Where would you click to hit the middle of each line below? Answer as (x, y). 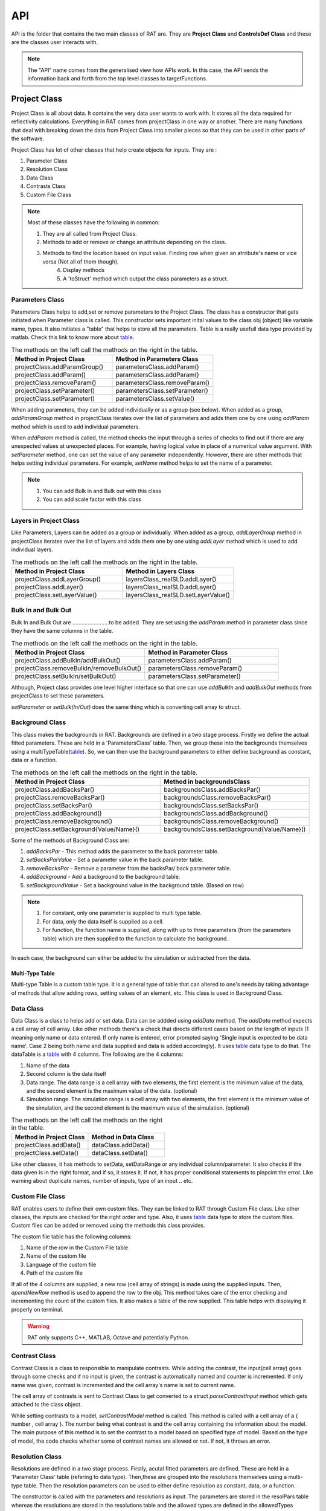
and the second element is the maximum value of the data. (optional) (112, 1091)
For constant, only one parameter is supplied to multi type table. (122, 913)
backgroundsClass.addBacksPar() (212, 789)
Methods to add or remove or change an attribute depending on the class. (134, 242)
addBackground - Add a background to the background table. (103, 877)
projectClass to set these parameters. (58, 696)
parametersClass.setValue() (155, 398)
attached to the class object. (46, 1405)
